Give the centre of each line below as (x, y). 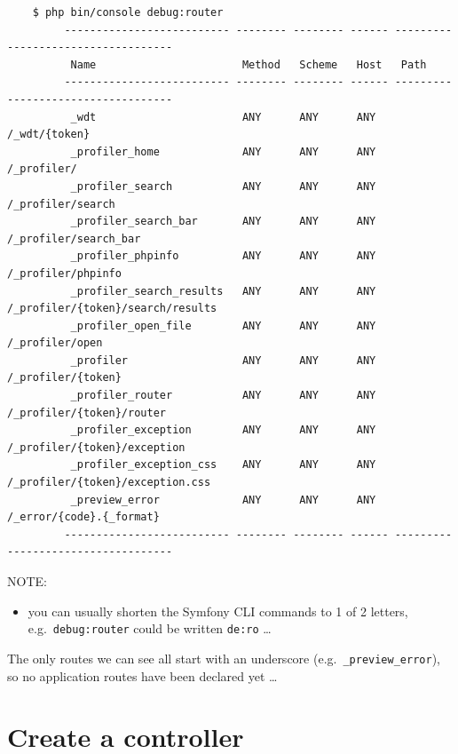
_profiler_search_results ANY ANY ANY (223, 291)
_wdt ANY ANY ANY (223, 117)
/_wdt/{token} (49, 135)
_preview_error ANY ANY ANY (223, 500)
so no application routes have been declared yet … (142, 675)
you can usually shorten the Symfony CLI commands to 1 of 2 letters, (218, 611)
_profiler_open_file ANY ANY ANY (223, 325)
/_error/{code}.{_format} (83, 517)
